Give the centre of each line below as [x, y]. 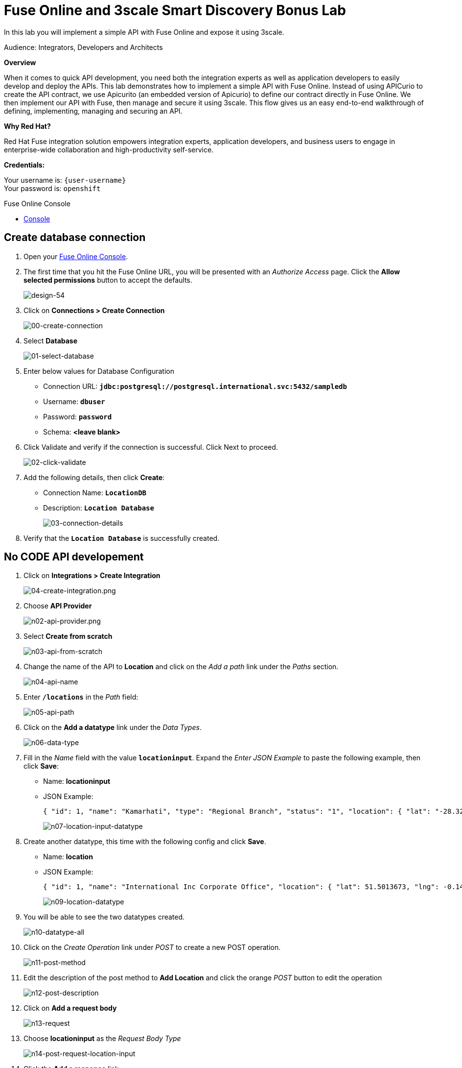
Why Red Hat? [27, 126]
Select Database [51, 340]
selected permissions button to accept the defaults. [108, 280]
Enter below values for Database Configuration [99, 371]
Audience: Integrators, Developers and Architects [83, 47]
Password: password [78, 416]
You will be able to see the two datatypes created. [104, 917]
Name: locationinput [77, 781]
